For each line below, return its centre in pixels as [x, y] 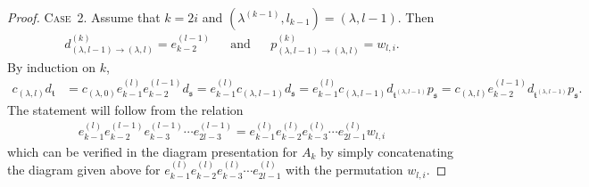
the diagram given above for [84, 170]
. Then [416, 17]
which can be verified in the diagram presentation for [153, 151]
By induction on [51, 66]
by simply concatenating [387, 151]
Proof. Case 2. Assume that [84, 17]
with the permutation [344, 170]
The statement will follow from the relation [125, 109]
